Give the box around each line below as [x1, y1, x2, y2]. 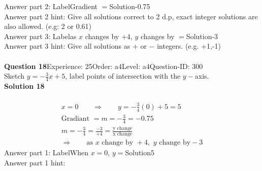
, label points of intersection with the [65, 71, 181, 81]
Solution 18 [4, 80, 45, 91]
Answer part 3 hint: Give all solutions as [4, 41, 130, 51]
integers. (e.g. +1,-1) [157, 41, 221, 51]
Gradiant [61, 115, 90, 123]
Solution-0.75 [109, 1, 150, 11]
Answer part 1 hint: [4, 157, 65, 167]
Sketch [4, 71, 25, 81]
